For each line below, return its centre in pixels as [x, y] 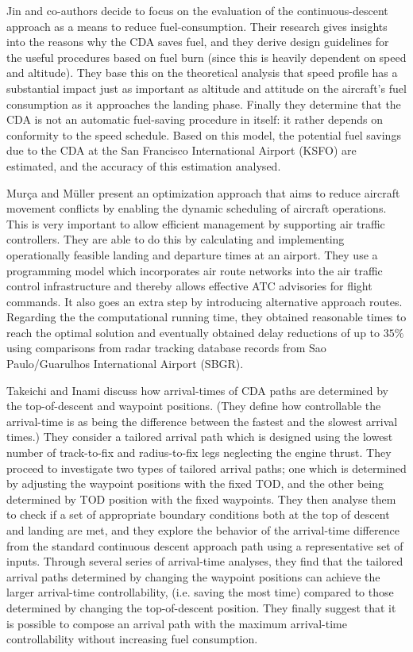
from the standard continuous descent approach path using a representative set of [205, 545]
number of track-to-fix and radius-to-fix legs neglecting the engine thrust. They [199, 453]
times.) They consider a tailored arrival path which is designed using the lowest [200, 437]
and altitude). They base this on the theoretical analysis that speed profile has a [202, 73]
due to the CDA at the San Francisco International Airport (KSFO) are [181, 150]
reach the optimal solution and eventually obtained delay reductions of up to [193, 332]
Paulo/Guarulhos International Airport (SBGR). [125, 364]
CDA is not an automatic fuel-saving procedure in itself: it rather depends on [195, 119]
